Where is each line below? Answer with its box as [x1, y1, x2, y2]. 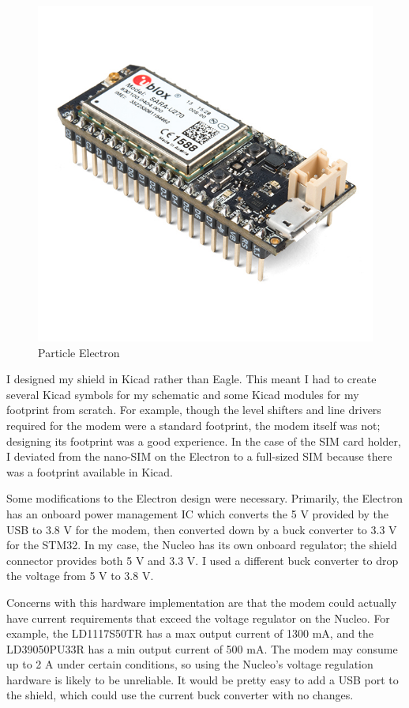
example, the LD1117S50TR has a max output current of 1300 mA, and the [6, 625, 374, 642]
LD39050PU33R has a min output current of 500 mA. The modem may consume [6, 640, 398, 657]
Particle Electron [38, 344, 120, 360]
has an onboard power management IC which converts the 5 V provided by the [6, 505, 389, 522]
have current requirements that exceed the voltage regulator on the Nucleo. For [6, 609, 390, 626]
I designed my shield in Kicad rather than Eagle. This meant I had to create [6, 371, 377, 387]
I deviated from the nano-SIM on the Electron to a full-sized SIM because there [6, 448, 392, 465]
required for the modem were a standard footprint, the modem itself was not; [6, 416, 381, 433]
